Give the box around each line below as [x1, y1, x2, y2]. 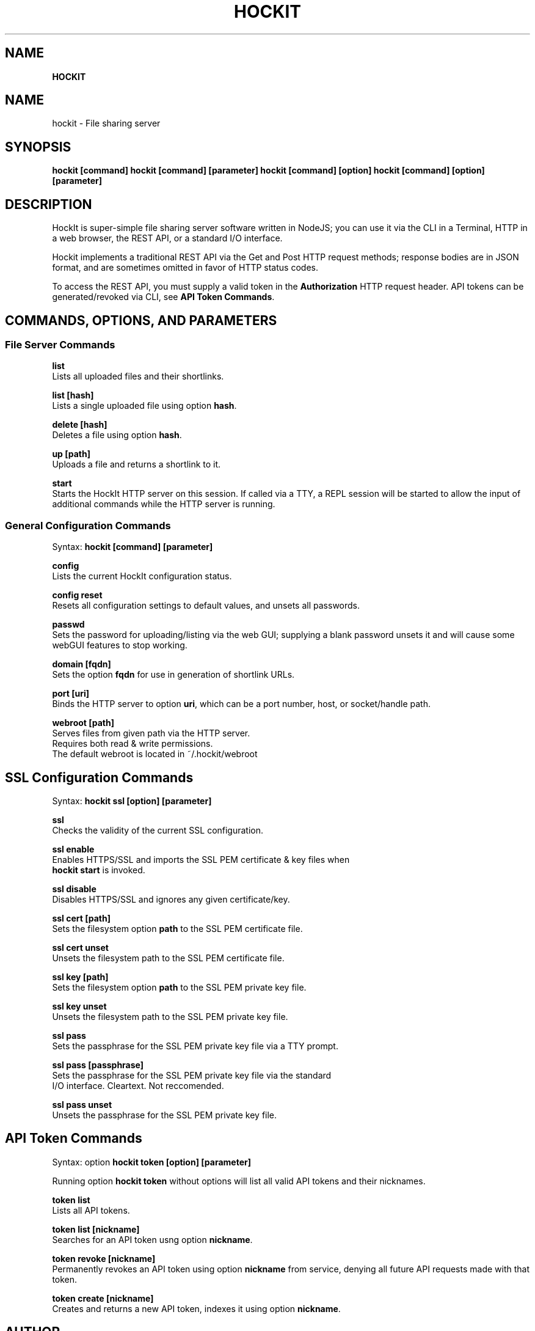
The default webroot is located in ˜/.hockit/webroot [52, 749, 258, 760]
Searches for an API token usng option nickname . [52, 1234, 253, 1245]
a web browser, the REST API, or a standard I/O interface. [52, 233, 283, 244]
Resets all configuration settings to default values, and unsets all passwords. [52, 600, 360, 611]
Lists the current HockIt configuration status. [52, 571, 232, 582]
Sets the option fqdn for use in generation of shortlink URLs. [52, 669, 295, 680]
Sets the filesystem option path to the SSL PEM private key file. [52, 981, 307, 992]
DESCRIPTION [5, 196, 92, 212]
